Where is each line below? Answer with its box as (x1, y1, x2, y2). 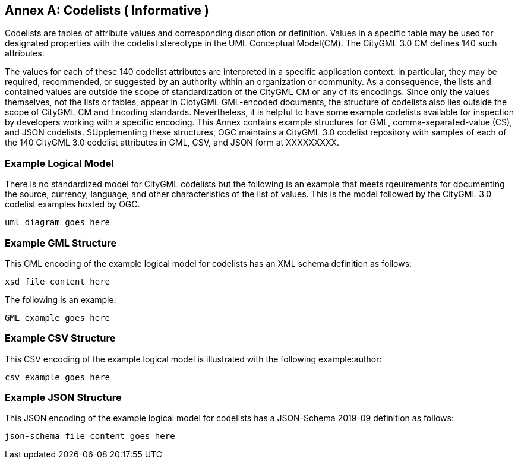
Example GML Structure (5, 236, 117, 249)
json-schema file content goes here (5, 431, 175, 441)
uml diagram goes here (5, 217, 110, 228)
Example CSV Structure (5, 332, 116, 345)
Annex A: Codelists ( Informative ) (5, 3, 210, 18)
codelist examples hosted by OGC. (5, 199, 140, 210)
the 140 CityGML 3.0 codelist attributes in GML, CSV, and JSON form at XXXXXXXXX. (5, 137, 340, 148)
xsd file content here (5, 276, 110, 286)
